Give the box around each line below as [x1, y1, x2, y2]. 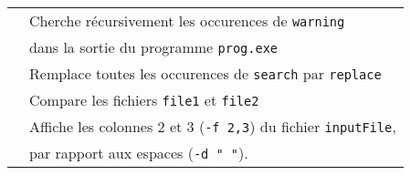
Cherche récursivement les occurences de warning [29, 10, 345, 31]
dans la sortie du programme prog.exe [29, 36, 279, 57]
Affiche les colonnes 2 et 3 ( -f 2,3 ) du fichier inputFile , [29, 116, 396, 137]
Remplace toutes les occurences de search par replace [29, 63, 382, 84]
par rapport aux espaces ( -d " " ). [29, 142, 248, 163]
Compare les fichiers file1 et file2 [29, 89, 259, 110]
